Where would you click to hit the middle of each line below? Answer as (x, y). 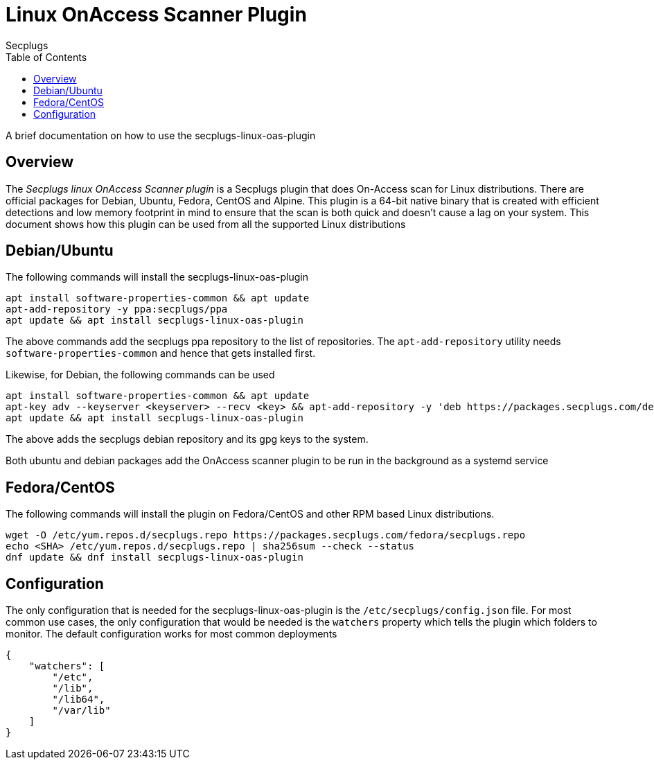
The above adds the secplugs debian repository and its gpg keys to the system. (187, 439)
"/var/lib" (81, 711)
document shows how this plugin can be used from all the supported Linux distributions (206, 224)
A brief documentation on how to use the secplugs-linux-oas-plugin (161, 135)
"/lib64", (79, 700)
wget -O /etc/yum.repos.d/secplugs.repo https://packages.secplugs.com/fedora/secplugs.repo (266, 535)
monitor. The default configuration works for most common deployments (171, 634)
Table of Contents (46, 57)
